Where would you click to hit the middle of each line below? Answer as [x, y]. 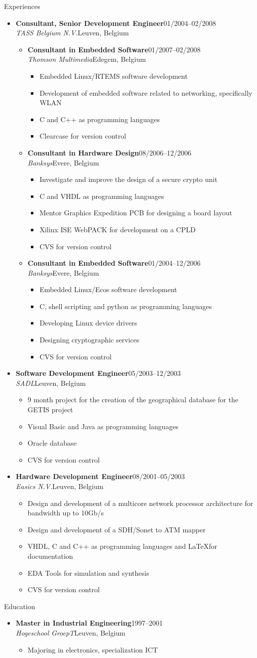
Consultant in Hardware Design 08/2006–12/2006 [109, 152]
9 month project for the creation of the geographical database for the [133, 400]
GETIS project [50, 410]
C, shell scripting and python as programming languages [126, 306]
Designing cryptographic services [89, 340]
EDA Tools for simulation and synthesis [88, 573]
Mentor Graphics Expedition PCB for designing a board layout [136, 213]
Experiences [22, 6]
